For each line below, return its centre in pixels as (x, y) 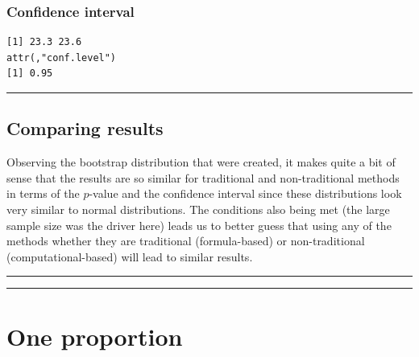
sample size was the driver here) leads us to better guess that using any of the (199, 225)
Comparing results (85, 128)
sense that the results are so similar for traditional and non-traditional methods (203, 177)
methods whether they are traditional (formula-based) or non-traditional (186, 241)
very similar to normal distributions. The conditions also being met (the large (198, 209)
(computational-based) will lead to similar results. (130, 256)
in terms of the (43, 193)
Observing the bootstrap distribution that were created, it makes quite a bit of (201, 162)
